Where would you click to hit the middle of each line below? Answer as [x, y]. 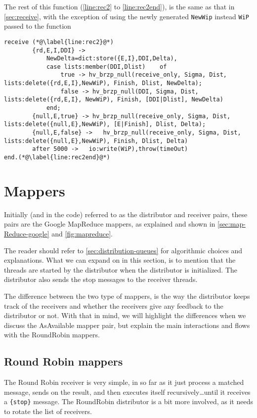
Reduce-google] [27, 233]
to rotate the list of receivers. [48, 411]
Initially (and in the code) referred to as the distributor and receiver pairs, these [126, 214]
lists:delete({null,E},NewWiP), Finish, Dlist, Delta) [96, 141]
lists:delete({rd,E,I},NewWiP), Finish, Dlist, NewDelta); [103, 83]
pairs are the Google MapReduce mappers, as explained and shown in [110, 224]
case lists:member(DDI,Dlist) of [107, 67]
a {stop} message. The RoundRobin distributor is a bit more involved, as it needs [128, 401]
